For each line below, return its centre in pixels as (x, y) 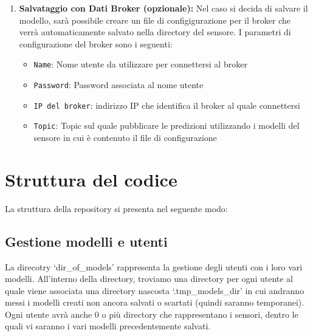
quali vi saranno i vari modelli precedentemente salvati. (108, 326)
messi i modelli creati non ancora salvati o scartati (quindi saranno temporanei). (155, 302)
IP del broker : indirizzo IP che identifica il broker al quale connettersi (167, 105)
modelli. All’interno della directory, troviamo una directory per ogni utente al (149, 279)
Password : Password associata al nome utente (119, 85)
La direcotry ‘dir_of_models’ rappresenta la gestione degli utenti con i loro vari (154, 266)
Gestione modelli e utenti (86, 241)
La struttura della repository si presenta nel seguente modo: (116, 208)
